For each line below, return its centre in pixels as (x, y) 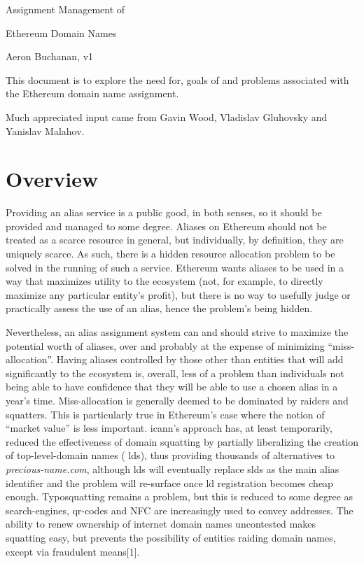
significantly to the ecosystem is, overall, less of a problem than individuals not (175, 373)
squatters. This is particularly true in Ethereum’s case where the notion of (165, 414)
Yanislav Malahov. (45, 131)
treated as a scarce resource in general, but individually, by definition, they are (175, 240)
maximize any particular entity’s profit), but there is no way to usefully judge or (178, 294)
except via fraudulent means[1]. (73, 551)
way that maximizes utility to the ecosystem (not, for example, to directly (164, 281)
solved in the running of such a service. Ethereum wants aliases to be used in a (175, 267)
